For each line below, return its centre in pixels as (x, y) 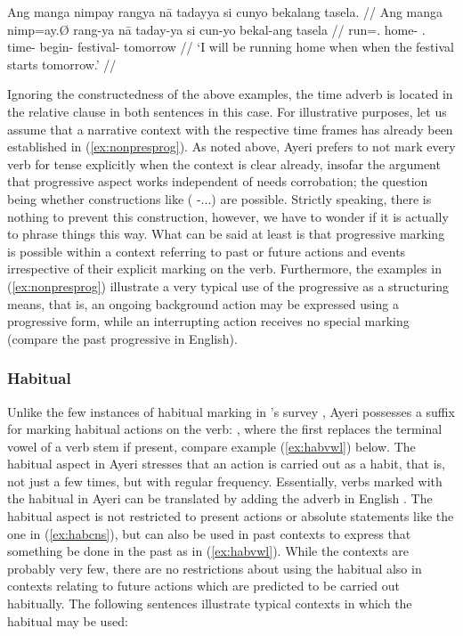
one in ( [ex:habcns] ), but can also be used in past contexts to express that (209, 533)
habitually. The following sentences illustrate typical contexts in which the (210, 603)
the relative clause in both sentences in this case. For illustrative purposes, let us (227, 111)
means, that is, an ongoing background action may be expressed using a (203, 303)
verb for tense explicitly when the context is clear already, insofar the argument (224, 163)
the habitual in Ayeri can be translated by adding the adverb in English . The (220, 498)
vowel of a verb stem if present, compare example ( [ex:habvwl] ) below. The (211, 446)
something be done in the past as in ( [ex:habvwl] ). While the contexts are (208, 551)
